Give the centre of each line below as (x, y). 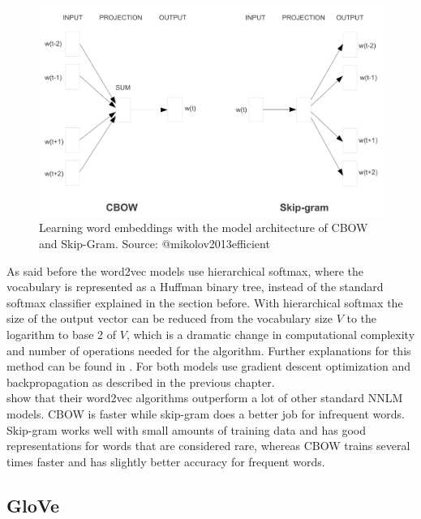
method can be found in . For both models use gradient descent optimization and (208, 366)
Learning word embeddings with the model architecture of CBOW (204, 227)
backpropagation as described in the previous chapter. (141, 382)
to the (362, 318)
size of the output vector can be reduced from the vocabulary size (170, 318)
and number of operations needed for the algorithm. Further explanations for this (209, 350)
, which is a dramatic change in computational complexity (271, 334)
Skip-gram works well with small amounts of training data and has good (187, 429)
